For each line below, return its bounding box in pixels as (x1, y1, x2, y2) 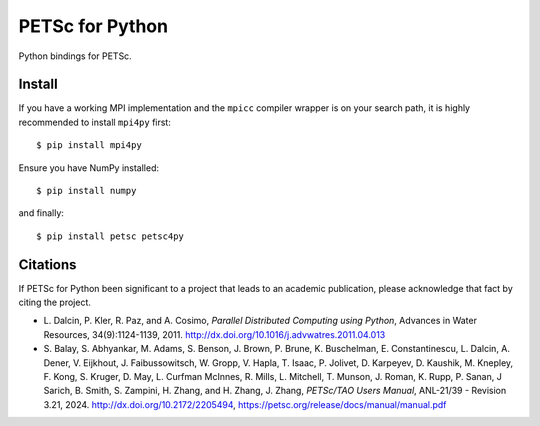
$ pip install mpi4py (36, 140, 142, 151)
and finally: (18, 207, 65, 219)
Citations (18, 256, 77, 273)
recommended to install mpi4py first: (18, 116, 172, 128)
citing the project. (18, 296, 92, 309)
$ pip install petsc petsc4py (36, 230, 185, 242)
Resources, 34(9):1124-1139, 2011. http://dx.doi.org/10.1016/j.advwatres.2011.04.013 (43, 328, 386, 340)
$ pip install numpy (36, 185, 137, 197)
